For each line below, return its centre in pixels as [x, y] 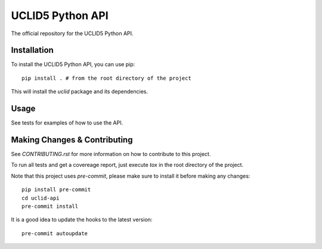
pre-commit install [50, 206]
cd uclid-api [41, 198]
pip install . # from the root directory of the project [107, 78]
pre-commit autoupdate [55, 233]
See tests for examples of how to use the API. [67, 123]
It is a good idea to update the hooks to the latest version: [82, 220]
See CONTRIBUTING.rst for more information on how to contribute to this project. [111, 154]
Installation [32, 50]
